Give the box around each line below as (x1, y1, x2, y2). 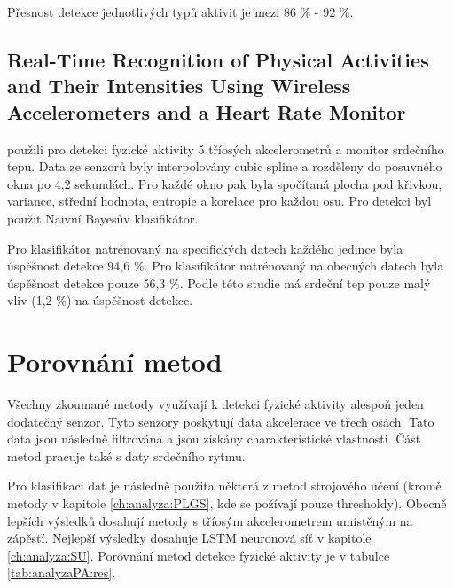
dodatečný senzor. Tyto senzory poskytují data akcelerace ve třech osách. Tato (7, 412, 434, 430)
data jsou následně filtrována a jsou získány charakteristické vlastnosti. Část (7, 429, 421, 448)
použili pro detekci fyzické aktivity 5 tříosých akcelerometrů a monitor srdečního (7, 139, 444, 158)
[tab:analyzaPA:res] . (7, 563, 116, 582)
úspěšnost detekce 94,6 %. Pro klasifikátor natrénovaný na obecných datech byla (7, 256, 444, 275)
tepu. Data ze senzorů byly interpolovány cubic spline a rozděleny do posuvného (7, 157, 442, 176)
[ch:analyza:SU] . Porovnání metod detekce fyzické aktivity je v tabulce (7, 545, 390, 564)
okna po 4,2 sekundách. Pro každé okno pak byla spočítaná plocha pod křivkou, (7, 174, 442, 192)
